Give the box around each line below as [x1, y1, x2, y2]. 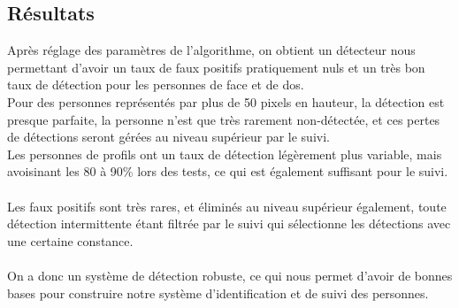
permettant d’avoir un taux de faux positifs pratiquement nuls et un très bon [7, 58, 425, 76]
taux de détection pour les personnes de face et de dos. [7, 75, 304, 94]
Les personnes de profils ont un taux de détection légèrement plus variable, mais [7, 144, 442, 163]
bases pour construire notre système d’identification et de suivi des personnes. [7, 283, 429, 302]
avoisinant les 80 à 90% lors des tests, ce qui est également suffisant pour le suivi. [7, 162, 448, 181]
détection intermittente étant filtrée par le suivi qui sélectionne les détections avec [7, 214, 451, 233]
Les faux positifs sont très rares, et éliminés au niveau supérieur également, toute [7, 196, 447, 215]
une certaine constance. [7, 231, 134, 250]
